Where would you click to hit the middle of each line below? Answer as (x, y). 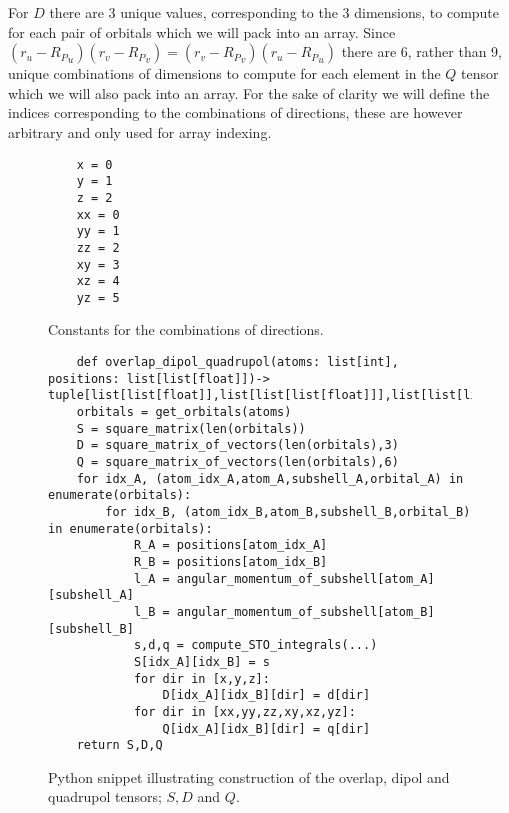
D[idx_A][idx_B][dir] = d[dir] (266, 695)
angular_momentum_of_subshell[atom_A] (305, 578)
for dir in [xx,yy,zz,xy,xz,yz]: (244, 711)
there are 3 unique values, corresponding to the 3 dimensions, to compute (274, 12)
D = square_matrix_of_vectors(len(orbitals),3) (237, 445)
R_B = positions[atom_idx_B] (230, 561)
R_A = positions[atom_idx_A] (230, 545)
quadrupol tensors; (105, 796)
